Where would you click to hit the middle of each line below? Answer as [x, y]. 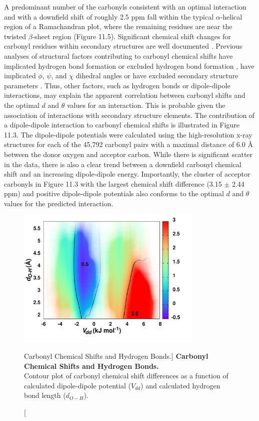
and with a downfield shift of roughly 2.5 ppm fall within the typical [109, 16]
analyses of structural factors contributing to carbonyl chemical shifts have [118, 55]
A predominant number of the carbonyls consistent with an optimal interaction [125, 7]
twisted [15, 36]
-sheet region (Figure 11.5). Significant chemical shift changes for [131, 36]
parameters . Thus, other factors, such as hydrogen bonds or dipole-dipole [117, 85]
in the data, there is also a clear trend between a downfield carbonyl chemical [123, 164]
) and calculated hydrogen [180, 385]
